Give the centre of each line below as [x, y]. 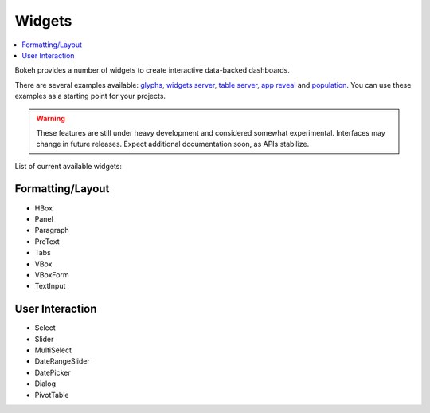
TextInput [50, 286]
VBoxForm [52, 274]
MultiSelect [53, 350]
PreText [47, 241]
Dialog [45, 383]
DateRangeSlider [63, 361]
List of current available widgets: [68, 166]
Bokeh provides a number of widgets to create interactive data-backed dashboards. [152, 70]
